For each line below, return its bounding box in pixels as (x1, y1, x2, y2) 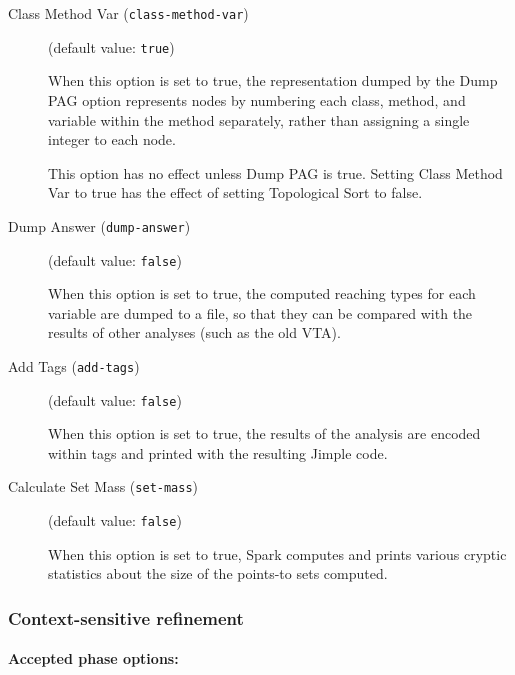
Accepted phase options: (8, 648, 179, 669)
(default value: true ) (48, 36, 175, 57)
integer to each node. (48, 129, 176, 150)
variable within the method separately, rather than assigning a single (48, 109, 470, 130)
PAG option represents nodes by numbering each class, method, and (48, 89, 466, 110)
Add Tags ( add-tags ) (8, 355, 140, 376)
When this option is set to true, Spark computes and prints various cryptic (48, 543, 507, 564)
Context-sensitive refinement (8, 605, 244, 630)
